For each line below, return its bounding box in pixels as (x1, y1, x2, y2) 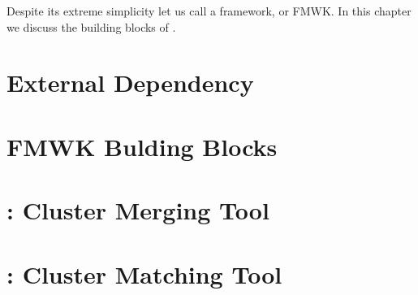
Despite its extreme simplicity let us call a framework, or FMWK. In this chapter (6, 2, 412, 19)
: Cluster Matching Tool (6, 257, 282, 290)
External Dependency (6, 66, 254, 99)
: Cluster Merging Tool (6, 193, 269, 227)
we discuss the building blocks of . (6, 18, 176, 35)
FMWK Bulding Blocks (6, 129, 278, 163)
